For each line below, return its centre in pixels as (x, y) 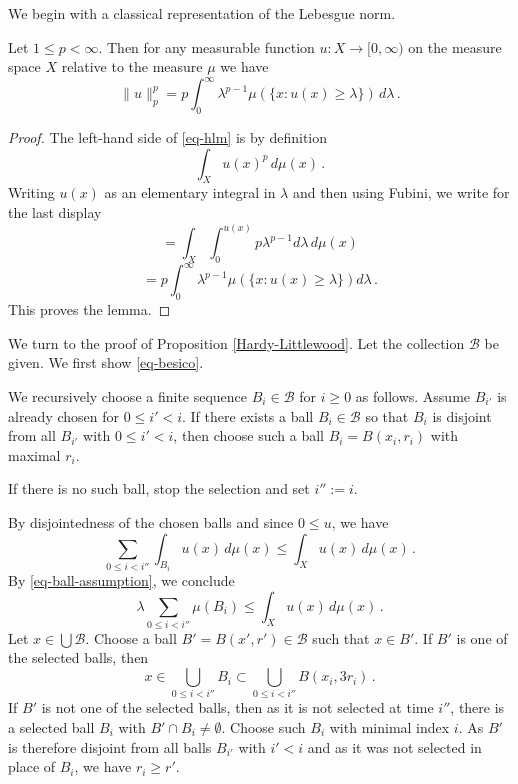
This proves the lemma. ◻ (89, 309)
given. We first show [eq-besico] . (106, 362)
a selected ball (51, 727)
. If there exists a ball (248, 415)
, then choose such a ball (248, 435)
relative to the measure (132, 66)
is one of (482, 637)
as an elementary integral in (190, 192)
